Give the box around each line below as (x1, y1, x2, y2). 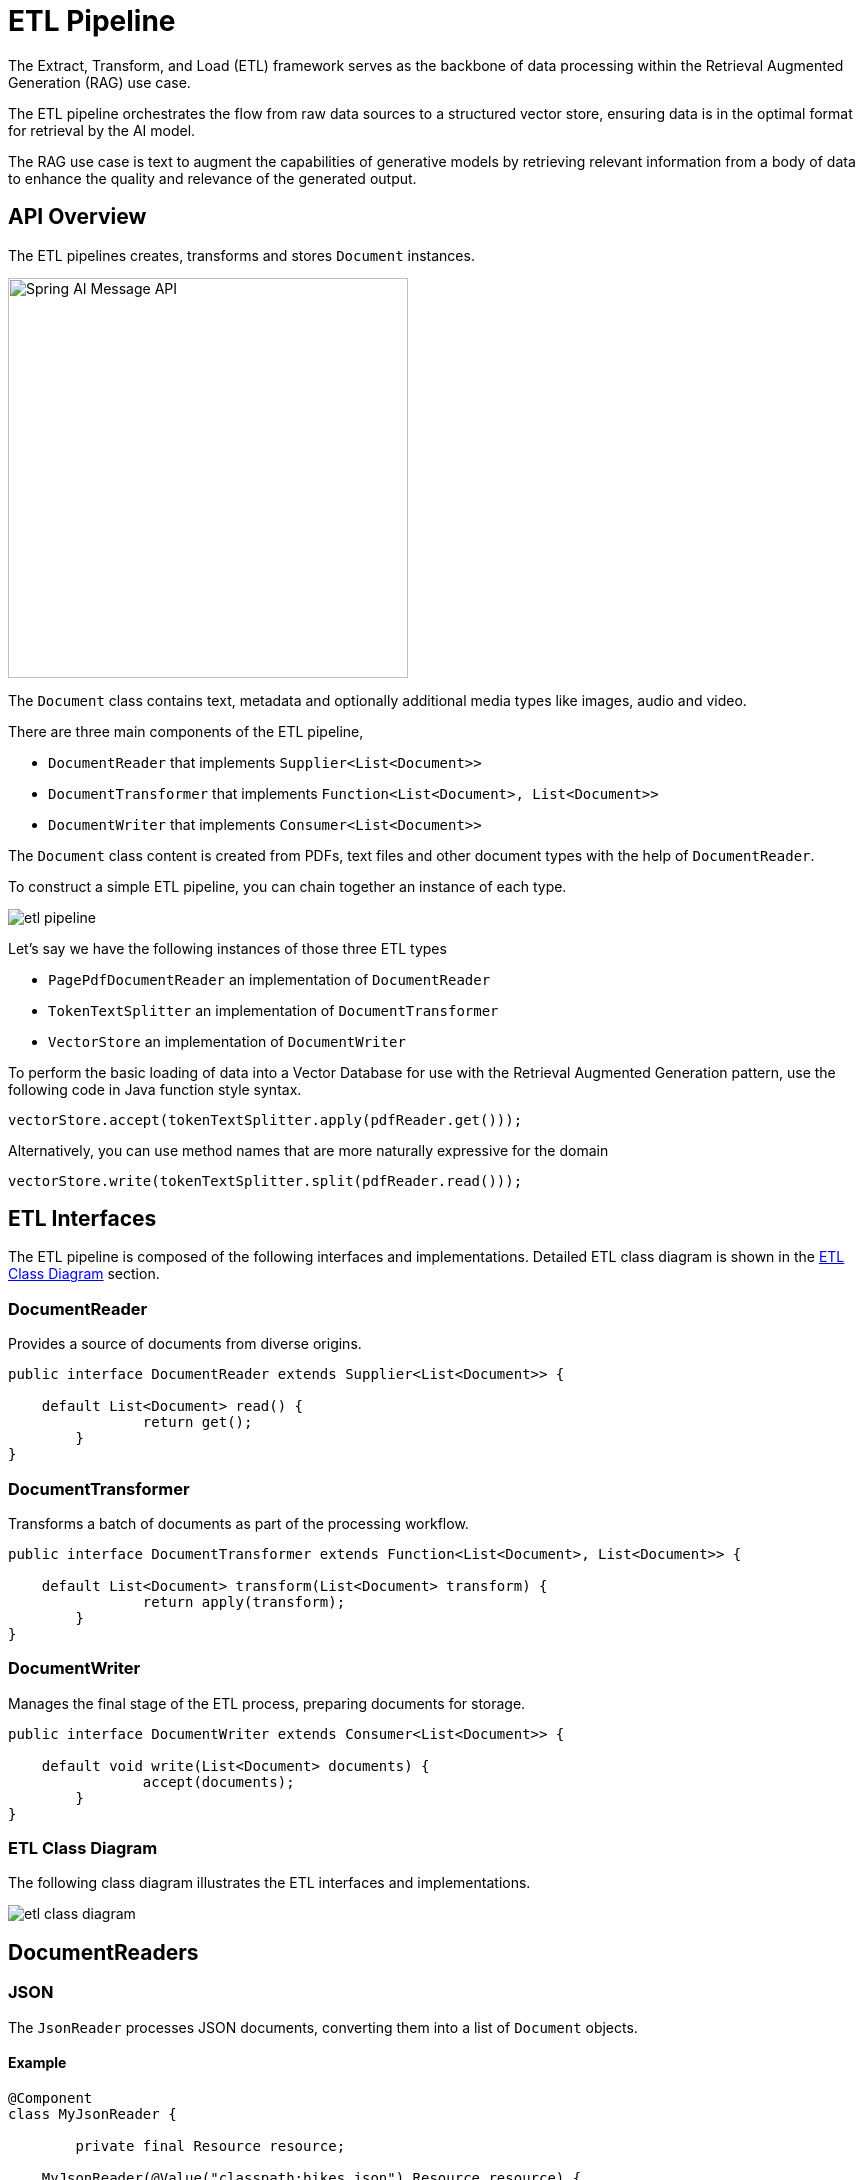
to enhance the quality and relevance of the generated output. (8, 169, 417, 187)
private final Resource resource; (75, 2137, 346, 2154)
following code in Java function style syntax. (8, 1080, 302, 1098)
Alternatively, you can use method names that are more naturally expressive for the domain (8, 1141, 609, 1159)
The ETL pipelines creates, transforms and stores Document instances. (8, 246, 475, 264)
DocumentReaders (8, 1939, 199, 1965)
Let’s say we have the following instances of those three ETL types (8, 939, 447, 957)
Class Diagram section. (8, 1265, 160, 1283)
